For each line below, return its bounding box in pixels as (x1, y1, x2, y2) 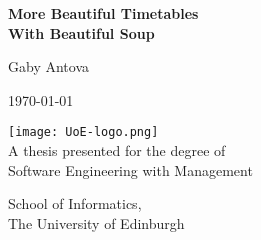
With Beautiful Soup (8, 22, 155, 43)
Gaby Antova (8, 56, 89, 77)
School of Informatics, (8, 193, 142, 214)
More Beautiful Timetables (8, 3, 199, 23)
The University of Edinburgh (8, 212, 185, 233)
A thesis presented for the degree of (8, 140, 226, 161)
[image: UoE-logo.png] (8, 125, 159, 140)
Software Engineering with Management (8, 159, 253, 180)
